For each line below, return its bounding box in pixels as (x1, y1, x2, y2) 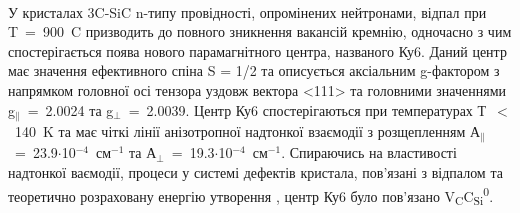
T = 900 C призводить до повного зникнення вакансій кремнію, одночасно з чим (8, 21, 512, 42)
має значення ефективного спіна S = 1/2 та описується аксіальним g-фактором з (8, 60, 500, 81)
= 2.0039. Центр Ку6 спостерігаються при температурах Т (128, 99, 487, 120)
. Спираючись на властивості (281, 142, 457, 163)
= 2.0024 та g (27, 99, 114, 120)
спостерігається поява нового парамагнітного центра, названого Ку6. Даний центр (8, 40, 507, 61)
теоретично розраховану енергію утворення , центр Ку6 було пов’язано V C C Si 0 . (8, 182, 494, 209)
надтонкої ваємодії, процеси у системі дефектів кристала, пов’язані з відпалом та (8, 162, 503, 183)
